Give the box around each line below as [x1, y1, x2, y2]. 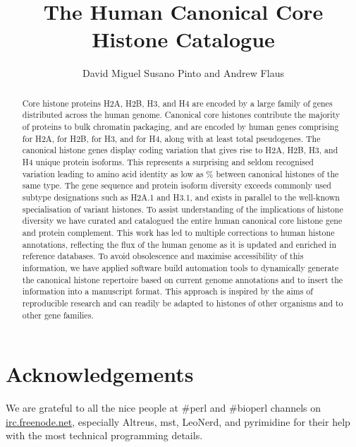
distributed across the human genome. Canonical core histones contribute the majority [22, 109, 340, 121]
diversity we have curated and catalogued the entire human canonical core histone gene [22, 215, 343, 227]
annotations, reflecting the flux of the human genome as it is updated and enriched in [22, 238, 336, 250]
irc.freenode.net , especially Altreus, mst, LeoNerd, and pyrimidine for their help [6, 414, 350, 429]
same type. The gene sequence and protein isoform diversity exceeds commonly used [22, 179, 331, 191]
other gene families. [22, 309, 94, 321]
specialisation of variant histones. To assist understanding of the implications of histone [22, 203, 343, 215]
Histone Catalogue [92, 25, 275, 54]
